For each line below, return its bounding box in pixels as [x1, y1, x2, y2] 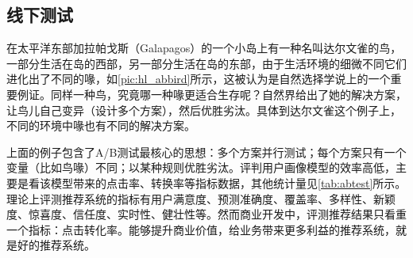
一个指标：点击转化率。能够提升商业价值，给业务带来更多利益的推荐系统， [6, 221, 396, 237]
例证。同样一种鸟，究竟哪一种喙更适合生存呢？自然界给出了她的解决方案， [17, 85, 407, 102]
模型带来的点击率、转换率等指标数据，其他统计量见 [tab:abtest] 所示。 [50, 174, 407, 191]
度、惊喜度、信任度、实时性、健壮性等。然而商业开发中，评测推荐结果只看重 [6, 206, 407, 222]
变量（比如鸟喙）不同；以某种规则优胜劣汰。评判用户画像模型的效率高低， [6, 159, 396, 176]
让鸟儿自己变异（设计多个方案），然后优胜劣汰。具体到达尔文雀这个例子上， [6, 101, 401, 118]
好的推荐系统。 [17, 237, 95, 253]
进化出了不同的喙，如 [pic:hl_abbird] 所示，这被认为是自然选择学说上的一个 [6, 70, 391, 87]
